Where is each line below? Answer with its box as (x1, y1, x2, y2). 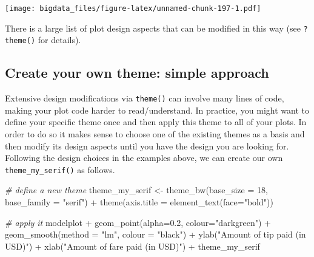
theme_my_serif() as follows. (5, 163, 115, 176)
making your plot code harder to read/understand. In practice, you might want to (5, 103, 310, 116)
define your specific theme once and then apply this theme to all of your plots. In (5, 115, 307, 128)
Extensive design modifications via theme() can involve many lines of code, (5, 92, 284, 105)
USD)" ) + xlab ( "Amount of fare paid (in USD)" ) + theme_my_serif (5, 239, 260, 252)
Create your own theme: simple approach (5, 63, 269, 82)
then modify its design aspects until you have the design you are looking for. (5, 139, 289, 152)
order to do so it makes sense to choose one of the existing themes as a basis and (5, 128, 305, 140)
